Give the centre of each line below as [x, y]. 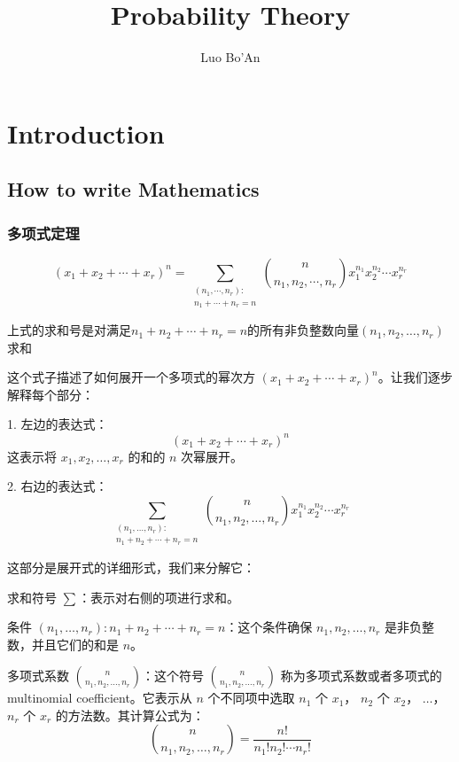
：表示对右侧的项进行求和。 [159, 597]
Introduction [86, 132]
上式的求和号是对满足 [69, 330]
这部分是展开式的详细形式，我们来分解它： [131, 567]
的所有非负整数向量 [303, 330]
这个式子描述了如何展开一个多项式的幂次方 [131, 377]
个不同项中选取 [251, 698]
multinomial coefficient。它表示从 [100, 698]
